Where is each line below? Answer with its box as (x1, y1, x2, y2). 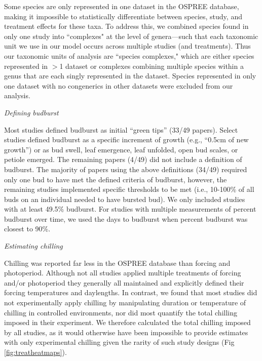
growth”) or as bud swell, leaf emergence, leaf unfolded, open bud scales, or (4, 144, 238, 154)
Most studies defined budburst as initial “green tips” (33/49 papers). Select (4, 124, 238, 135)
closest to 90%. (4, 223, 51, 234)
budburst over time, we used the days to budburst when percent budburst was (4, 213, 248, 224)
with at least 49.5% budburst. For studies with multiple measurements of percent (4, 204, 256, 214)
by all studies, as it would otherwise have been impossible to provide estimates (4, 327, 248, 337)
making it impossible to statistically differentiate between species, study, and (4, 11, 242, 21)
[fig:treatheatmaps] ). (4, 347, 67, 357)
